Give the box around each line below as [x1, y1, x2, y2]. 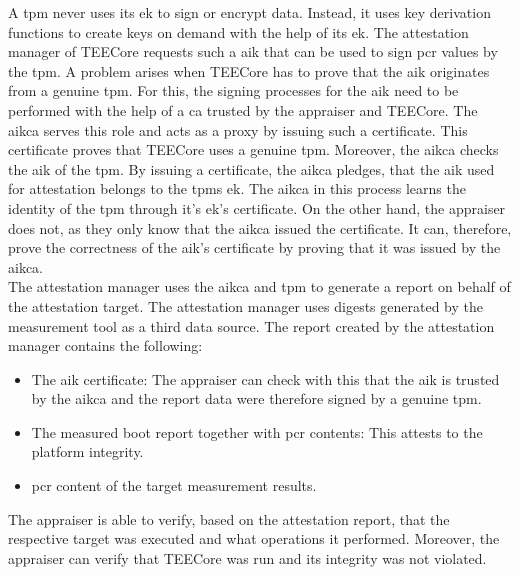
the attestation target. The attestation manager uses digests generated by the [8, 295, 483, 316]
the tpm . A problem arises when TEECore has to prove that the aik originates [8, 60, 490, 81]
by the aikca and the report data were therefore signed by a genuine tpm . [31, 388, 482, 409]
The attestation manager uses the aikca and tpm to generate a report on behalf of [8, 276, 511, 297]
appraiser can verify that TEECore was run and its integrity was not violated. [8, 547, 487, 568]
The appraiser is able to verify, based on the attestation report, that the [8, 508, 450, 529]
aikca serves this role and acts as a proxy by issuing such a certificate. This [8, 119, 468, 140]
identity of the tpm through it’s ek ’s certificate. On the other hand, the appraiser [8, 197, 506, 218]
